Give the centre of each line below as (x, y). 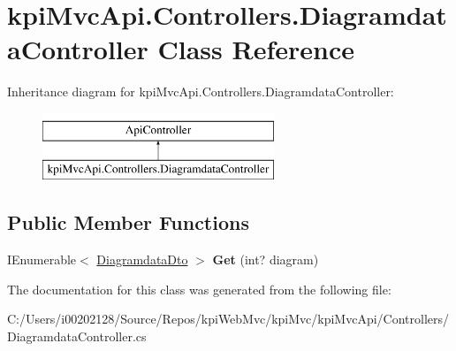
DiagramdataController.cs (77, 336)
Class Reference (256, 49)
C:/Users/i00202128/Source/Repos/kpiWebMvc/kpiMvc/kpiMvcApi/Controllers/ (228, 319)
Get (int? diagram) (266, 259)
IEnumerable (42, 259)
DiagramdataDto (142, 259)
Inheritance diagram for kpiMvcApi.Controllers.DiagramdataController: (201, 92)
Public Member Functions (128, 222)
